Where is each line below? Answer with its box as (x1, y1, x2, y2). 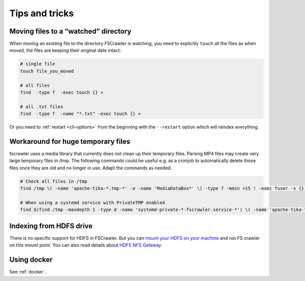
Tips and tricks (9, 8, 74, 19)
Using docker (9, 256, 53, 264)
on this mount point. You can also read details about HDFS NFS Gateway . (9, 242, 163, 248)
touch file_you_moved (20, 68, 74, 74)
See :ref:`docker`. (9, 269, 46, 275)
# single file (20, 61, 55, 67)
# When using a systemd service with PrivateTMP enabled (20, 200, 165, 205)
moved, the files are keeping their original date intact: (9, 47, 121, 53)
